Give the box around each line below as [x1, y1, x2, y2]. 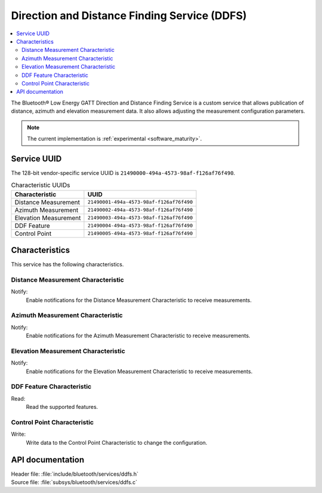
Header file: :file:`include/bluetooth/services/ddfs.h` [11, 470, 139, 477]
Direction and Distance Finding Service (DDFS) [11, 9, 247, 22]
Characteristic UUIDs [11, 181, 71, 189]
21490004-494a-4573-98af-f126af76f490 [87, 223, 193, 229]
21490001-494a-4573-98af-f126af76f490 [87, 199, 193, 205]
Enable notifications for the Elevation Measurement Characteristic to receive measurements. [26, 368, 253, 375]
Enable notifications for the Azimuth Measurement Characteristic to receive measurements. [26, 332, 250, 340]
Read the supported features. [26, 403, 98, 411]
